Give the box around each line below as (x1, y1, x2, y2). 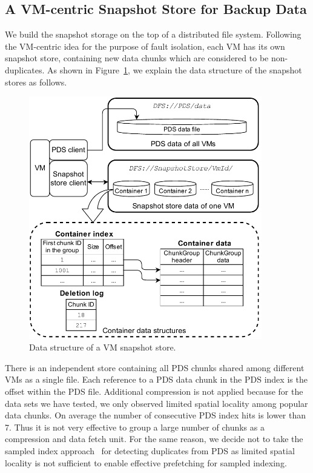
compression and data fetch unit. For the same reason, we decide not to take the (5, 432, 303, 445)
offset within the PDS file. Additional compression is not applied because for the (5, 384, 303, 397)
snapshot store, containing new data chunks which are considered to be (5, 52, 269, 64)
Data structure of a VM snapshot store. (29, 341, 176, 354)
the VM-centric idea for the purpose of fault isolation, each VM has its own (5, 39, 285, 52)
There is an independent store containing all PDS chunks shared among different (5, 361, 305, 374)
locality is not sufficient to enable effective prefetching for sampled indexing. (5, 456, 287, 469)
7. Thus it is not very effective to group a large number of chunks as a (5, 420, 265, 433)
